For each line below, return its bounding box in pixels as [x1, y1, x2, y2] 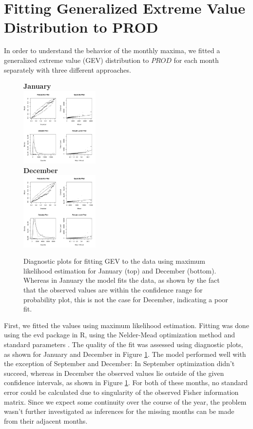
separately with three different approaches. [4, 64, 131, 75]
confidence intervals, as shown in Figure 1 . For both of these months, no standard [4, 377, 248, 388]
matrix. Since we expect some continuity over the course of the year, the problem [4, 396, 247, 407]
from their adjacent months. [4, 415, 88, 426]
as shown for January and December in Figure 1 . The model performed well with [4, 349, 246, 359]
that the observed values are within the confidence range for [23, 285, 203, 295]
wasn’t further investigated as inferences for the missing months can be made [4, 406, 234, 416]
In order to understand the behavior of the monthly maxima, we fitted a [4, 45, 220, 56]
